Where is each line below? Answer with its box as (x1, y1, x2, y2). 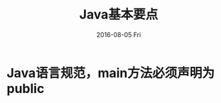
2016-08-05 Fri (96, 30, 141, 39)
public (6, 80, 45, 97)
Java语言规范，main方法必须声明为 (6, 65, 215, 81)
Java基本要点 (79, 6, 158, 23)
